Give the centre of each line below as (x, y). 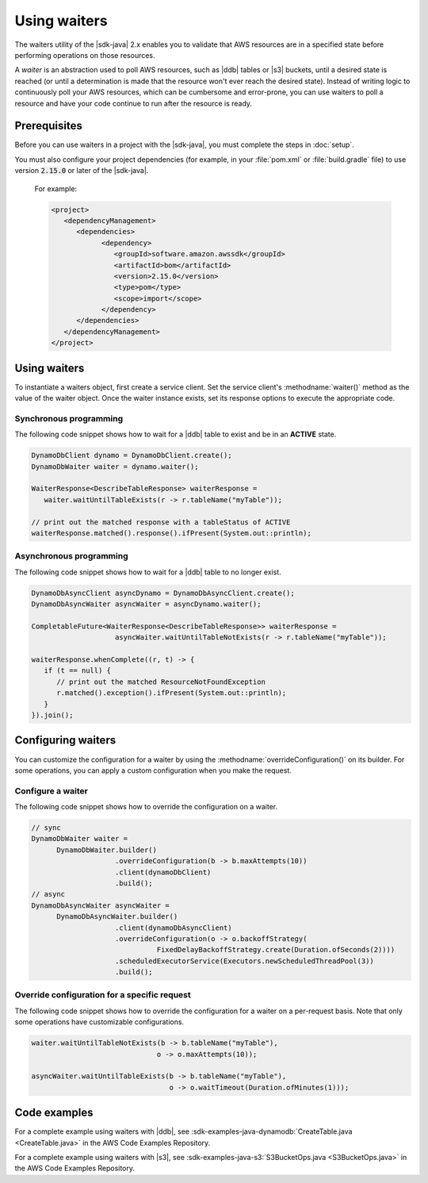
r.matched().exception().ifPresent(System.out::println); (172, 693)
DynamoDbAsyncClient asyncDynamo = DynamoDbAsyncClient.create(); (163, 593)
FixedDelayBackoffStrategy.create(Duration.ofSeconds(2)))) (276, 950)
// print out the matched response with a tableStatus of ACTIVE (161, 522)
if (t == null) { (77, 671)
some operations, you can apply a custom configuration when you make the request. (153, 770)
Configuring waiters (65, 741)
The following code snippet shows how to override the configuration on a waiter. (146, 807)
